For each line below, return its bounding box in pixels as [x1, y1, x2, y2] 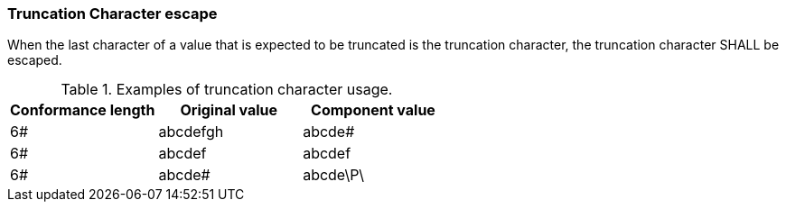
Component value [311, 101, 435, 120]
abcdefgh [158, 123, 224, 141]
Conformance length [10, 101, 155, 120]
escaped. [7, 52, 62, 68]
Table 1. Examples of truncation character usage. [61, 80, 393, 99]
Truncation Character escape [7, 5, 218, 23]
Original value [180, 101, 278, 120]
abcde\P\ [303, 166, 365, 185]
